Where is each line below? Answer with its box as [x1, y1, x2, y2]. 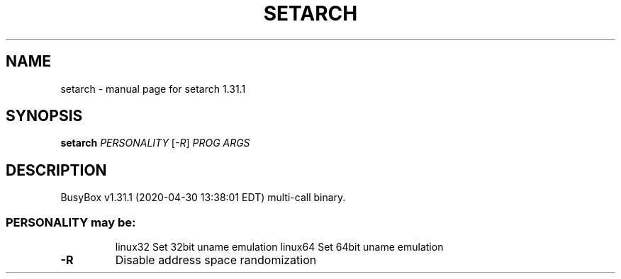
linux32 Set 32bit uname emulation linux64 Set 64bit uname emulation [115, 241, 444, 254]
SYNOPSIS [6, 107, 83, 125]
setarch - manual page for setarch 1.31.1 [60, 82, 246, 95]
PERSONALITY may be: [6, 215, 136, 229]
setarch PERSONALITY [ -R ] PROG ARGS [60, 137, 250, 149]
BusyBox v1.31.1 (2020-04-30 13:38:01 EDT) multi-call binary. [60, 191, 346, 204]
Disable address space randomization [115, 253, 317, 268]
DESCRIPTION [6, 161, 107, 179]
